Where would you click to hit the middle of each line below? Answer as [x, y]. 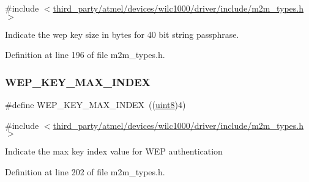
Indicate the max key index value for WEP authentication [114, 151]
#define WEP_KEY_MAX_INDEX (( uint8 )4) [95, 104]
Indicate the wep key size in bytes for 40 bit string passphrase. [122, 34]
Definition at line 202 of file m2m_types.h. [85, 171]
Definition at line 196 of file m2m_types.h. [85, 55]
